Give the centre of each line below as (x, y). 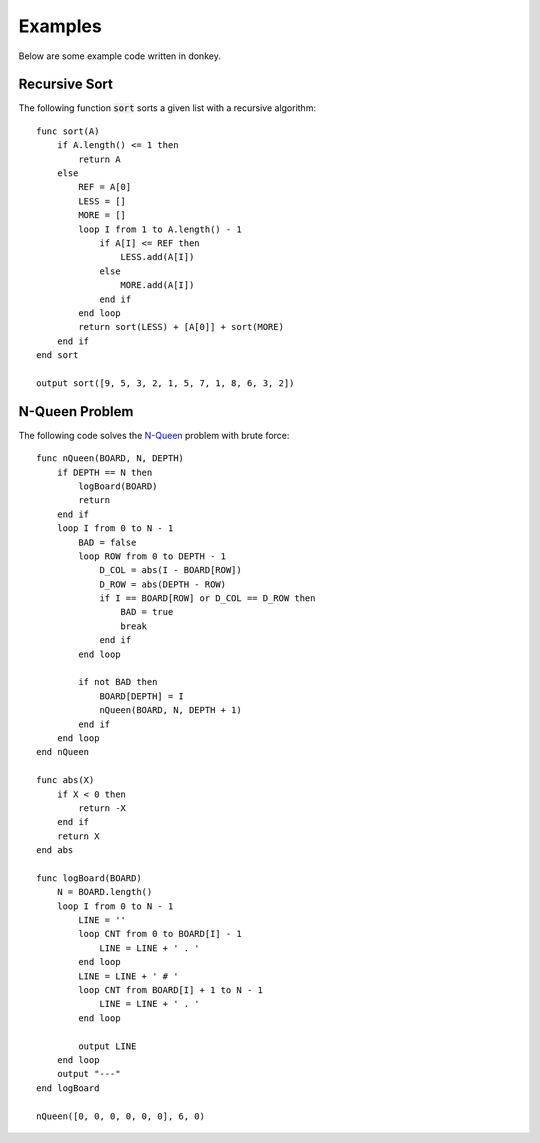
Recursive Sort (66, 84)
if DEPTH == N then (104, 472)
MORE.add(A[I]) (157, 285)
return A (99, 159)
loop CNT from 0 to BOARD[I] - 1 (160, 934)
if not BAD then (118, 682)
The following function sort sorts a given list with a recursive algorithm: (167, 108)
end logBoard (68, 1088)
